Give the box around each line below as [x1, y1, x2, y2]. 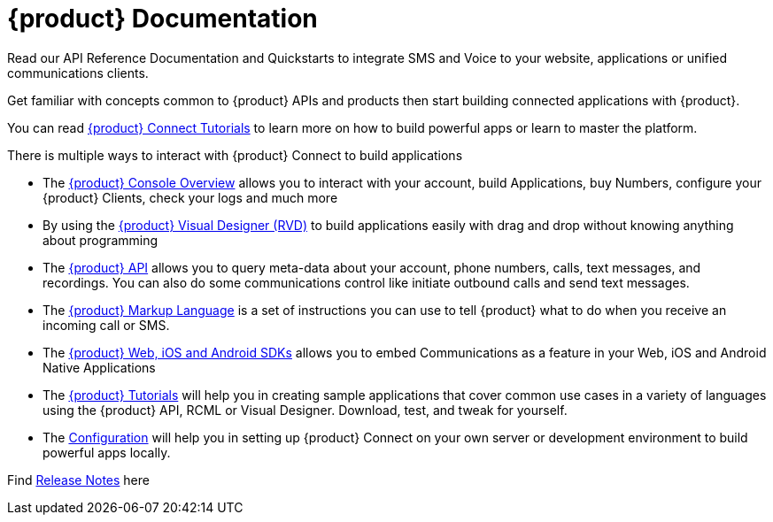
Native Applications [43, 359, 156, 375]
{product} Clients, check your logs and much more [43, 189, 338, 205]
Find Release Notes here [7, 472, 150, 487]
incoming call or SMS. [43, 317, 170, 333]
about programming [43, 232, 158, 248]
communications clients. [7, 65, 149, 81]
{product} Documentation [7, 4, 318, 34]
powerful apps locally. [43, 444, 171, 460]
